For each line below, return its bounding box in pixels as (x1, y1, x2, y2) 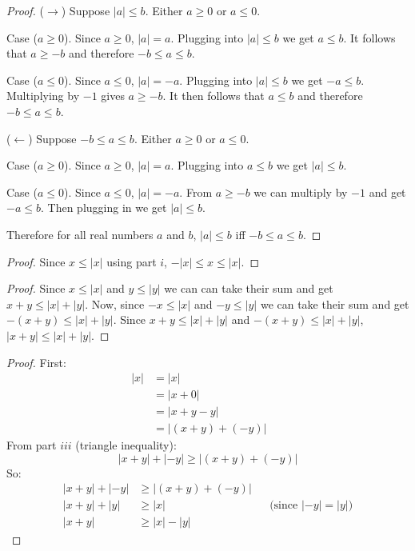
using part (106, 253, 157, 270)
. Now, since (85, 295, 145, 312)
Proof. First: (6, 353, 66, 370)
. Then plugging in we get (40, 199, 167, 216)
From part (6, 437, 57, 453)
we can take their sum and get (260, 295, 409, 312)
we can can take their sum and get (164, 280, 333, 297)
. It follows (343, 29, 396, 46)
